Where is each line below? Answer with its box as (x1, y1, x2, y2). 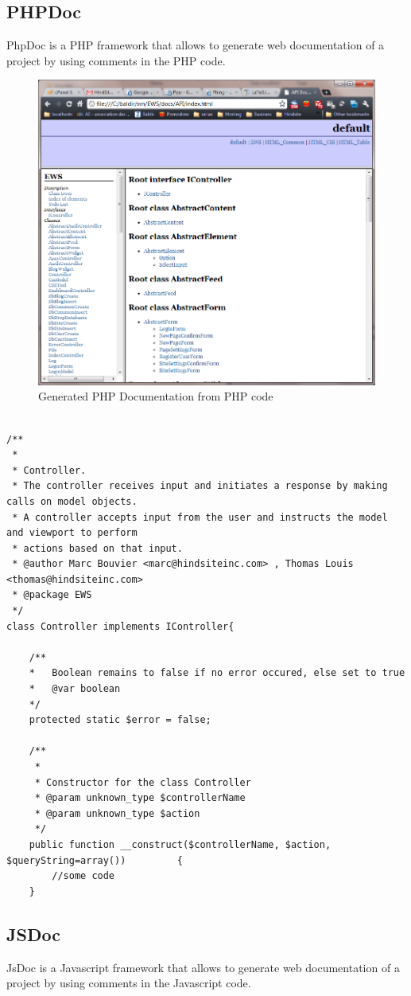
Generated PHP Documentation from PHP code (38, 388, 273, 404)
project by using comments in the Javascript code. (6, 975, 251, 991)
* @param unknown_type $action (34, 807, 200, 819)
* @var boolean (29, 683, 121, 695)
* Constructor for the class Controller (34, 776, 251, 788)
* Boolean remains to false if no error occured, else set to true (29, 667, 405, 679)
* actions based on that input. (12, 542, 183, 554)
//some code (52, 870, 115, 882)
